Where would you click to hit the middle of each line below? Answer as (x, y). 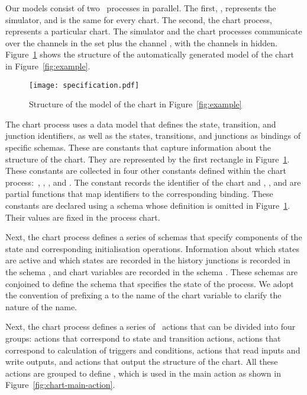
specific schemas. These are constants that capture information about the (138, 147)
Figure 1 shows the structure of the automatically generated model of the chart (150, 54)
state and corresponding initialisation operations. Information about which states (152, 248)
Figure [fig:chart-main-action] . (60, 385)
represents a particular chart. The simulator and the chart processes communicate (154, 31)
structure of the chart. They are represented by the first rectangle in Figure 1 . (148, 159)
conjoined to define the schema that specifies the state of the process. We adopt (150, 283)
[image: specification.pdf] (84, 85)
